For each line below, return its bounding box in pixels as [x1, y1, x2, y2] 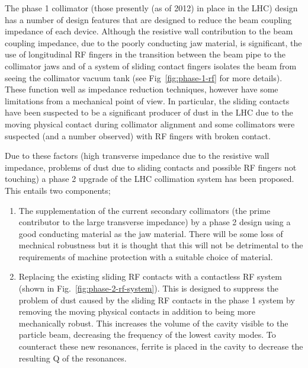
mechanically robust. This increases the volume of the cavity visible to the [18, 316, 288, 329]
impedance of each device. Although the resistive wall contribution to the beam [5, 25, 293, 37]
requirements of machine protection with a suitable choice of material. [18, 250, 273, 263]
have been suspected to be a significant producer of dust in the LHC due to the [5, 106, 293, 119]
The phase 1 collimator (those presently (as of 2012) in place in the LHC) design [5, 2, 298, 14]
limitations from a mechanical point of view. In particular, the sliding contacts [5, 94, 290, 107]
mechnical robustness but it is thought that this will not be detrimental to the [18, 239, 303, 251]
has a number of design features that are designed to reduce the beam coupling [5, 13, 292, 25]
